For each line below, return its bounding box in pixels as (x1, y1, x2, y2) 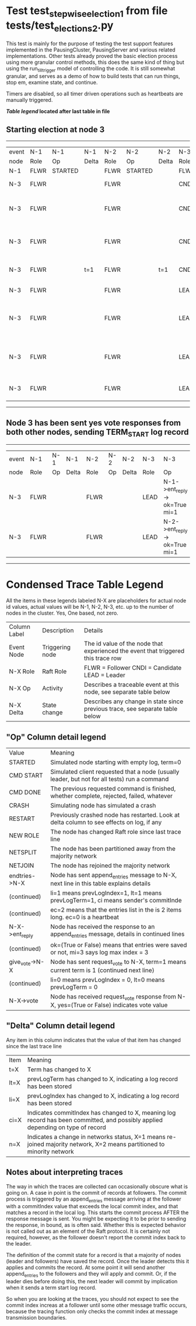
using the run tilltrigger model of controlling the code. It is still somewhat (6, 65, 176, 73)
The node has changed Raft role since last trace (50, 828, 181, 836)
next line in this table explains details (50, 880, 150, 888)
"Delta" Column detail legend (6, 1021, 116, 1031)
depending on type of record (27, 1123, 106, 1131)
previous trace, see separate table (83, 705, 178, 713)
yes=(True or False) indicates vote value (57, 1001, 168, 1009)
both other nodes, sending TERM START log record (6, 427, 189, 438)
